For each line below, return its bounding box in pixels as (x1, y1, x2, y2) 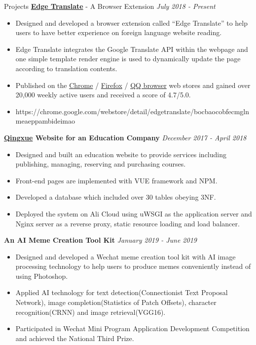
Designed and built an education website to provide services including (15, 149, 227, 159)
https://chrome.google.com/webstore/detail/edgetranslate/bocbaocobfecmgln (15, 106, 250, 116)
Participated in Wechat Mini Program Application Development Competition (15, 323, 250, 334)
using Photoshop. (15, 270, 68, 281)
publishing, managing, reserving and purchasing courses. (15, 159, 186, 169)
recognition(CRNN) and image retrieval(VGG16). (15, 306, 166, 317)
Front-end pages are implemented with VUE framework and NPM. (15, 175, 218, 185)
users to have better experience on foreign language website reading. (15, 27, 222, 38)
